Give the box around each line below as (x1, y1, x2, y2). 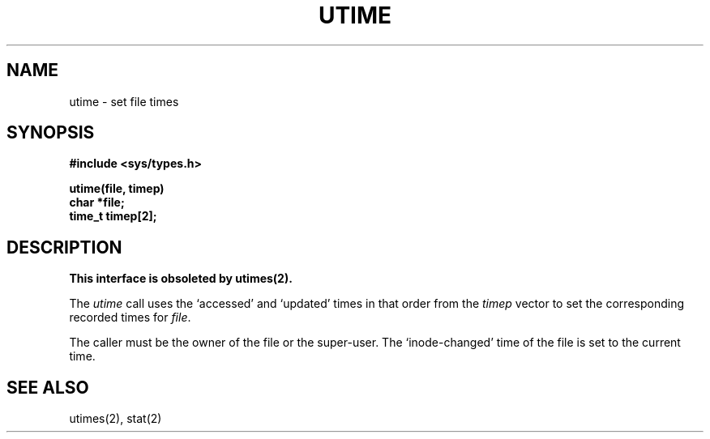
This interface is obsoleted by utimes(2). (69, 271, 293, 286)
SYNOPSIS (6, 122, 95, 143)
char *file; (69, 195, 125, 210)
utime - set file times (69, 94, 179, 109)
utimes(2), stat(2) (69, 411, 162, 426)
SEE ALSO (6, 377, 89, 398)
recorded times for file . (69, 310, 191, 325)
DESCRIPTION (6, 237, 122, 258)
